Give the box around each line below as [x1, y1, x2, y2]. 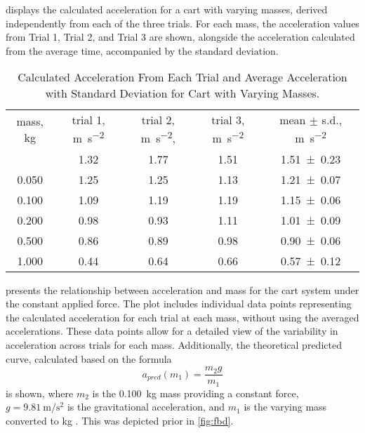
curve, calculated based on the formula [6, 351, 172, 366]
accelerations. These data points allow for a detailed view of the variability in [6, 324, 338, 338]
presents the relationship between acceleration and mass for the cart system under [6, 282, 359, 297]
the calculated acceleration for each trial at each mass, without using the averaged [6, 309, 359, 324]
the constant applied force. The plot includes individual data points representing [6, 296, 352, 311]
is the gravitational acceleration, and [67, 399, 225, 414]
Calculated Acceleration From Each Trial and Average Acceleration [18, 69, 347, 86]
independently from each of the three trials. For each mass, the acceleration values [6, 15, 359, 30]
